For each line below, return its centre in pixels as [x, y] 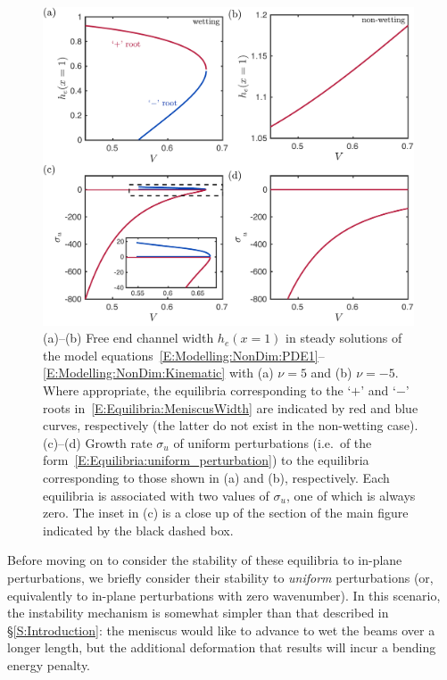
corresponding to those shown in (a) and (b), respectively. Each [216, 478]
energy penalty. [49, 664]
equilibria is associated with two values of [156, 495]
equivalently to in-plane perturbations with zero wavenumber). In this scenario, [224, 595]
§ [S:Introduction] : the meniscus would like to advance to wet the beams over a [221, 630]
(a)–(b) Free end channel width [128, 338]
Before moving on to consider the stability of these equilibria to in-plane [205, 560]
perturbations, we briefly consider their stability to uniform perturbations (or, [220, 577]
